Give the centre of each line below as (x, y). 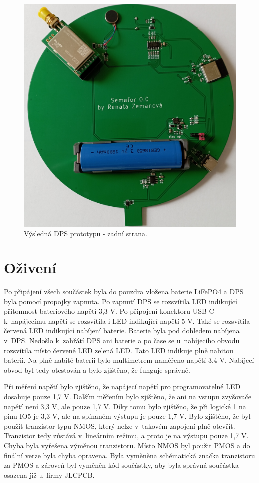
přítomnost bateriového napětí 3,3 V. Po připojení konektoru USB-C (109, 311)
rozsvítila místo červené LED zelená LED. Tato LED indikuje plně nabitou (119, 350)
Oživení (30, 268)
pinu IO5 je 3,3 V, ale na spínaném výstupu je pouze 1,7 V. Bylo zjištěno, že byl (127, 416)
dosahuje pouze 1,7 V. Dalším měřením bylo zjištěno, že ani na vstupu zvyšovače (128, 396)
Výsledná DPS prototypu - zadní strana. (86, 233)
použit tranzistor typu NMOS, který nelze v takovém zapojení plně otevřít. (120, 425)
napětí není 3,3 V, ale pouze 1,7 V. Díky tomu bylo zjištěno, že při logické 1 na (125, 406)
